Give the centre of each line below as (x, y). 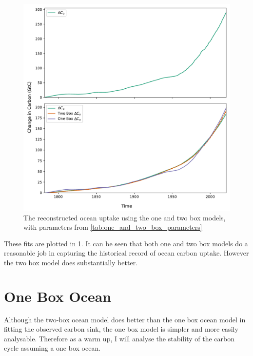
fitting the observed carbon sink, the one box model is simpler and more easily (121, 329)
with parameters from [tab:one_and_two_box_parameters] (113, 227)
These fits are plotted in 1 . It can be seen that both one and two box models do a (126, 243)
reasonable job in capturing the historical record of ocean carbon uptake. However (126, 253)
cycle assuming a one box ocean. (52, 348)
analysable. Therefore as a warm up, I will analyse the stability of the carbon (119, 338)
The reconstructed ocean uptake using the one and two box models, (125, 217)
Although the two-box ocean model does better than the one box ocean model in (125, 319)
